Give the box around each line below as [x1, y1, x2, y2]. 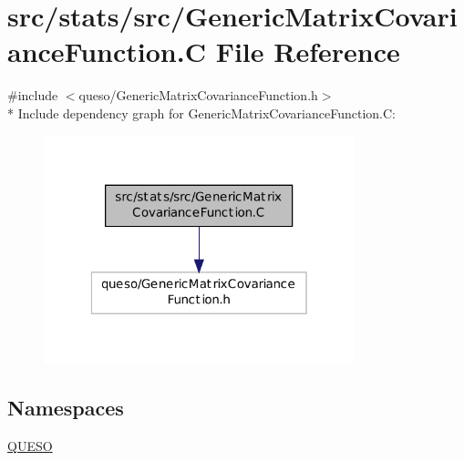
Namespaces [7, 394, 124, 422]
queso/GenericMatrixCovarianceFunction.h [78, 86, 318, 105]
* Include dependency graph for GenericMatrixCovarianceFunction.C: [7, 103, 396, 122]
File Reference [215, 33, 400, 70]
